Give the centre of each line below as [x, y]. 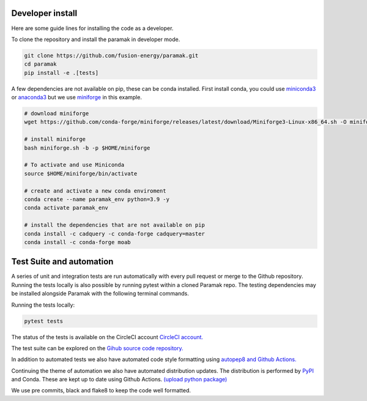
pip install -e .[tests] [61, 73]
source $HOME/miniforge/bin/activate [81, 174]
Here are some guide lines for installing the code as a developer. [92, 28]
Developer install [44, 13]
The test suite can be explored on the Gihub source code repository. [97, 348]
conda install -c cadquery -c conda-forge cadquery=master [114, 234]
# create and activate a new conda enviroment [95, 191]
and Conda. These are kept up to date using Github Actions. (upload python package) [119, 380]
